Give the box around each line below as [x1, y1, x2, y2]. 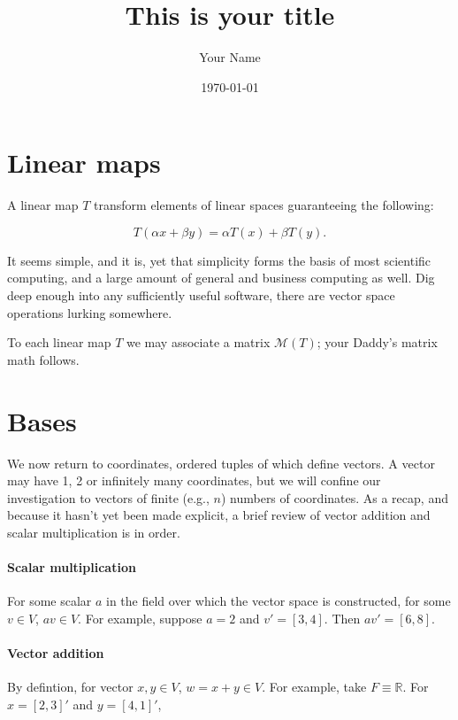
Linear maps [7, 144, 161, 181]
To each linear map [7, 333, 111, 352]
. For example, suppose [78, 608, 202, 627]
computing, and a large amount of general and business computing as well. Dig [7, 268, 435, 287]
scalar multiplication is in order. [7, 523, 180, 541]
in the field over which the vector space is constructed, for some [106, 592, 451, 610]
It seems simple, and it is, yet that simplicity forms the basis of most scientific [7, 251, 431, 269]
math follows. [7, 350, 80, 368]
